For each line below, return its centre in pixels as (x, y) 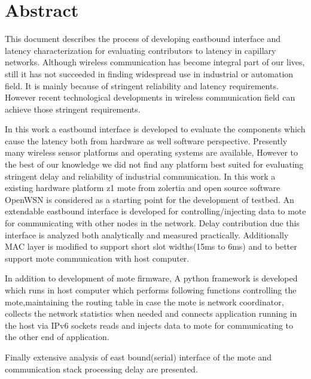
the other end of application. (57, 337)
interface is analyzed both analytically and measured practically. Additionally (147, 234)
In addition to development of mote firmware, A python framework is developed (151, 278)
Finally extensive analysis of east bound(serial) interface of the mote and (138, 357)
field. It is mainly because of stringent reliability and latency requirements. (142, 85)
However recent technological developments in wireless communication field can (150, 97)
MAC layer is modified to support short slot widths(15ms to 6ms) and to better (151, 246)
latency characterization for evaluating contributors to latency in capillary (141, 50)
